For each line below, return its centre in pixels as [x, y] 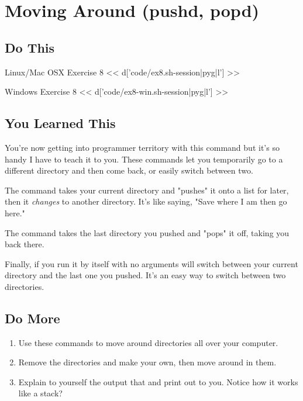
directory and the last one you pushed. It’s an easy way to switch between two [145, 275]
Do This [30, 47]
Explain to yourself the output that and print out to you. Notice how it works [158, 381]
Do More [32, 318]
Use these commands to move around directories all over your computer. [148, 342]
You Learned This [60, 123]
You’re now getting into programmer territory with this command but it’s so [142, 147]
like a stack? [40, 393]
